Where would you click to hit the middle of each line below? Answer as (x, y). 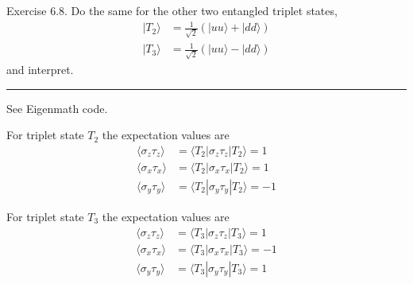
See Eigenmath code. (57, 108)
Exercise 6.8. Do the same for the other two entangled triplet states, (172, 10)
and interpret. (40, 70)
